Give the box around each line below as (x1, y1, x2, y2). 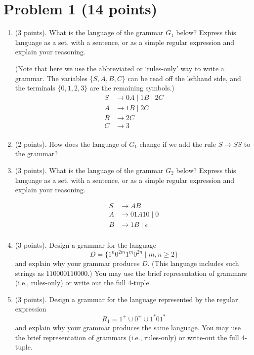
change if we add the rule (139, 138, 216, 149)
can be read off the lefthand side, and (127, 73, 241, 83)
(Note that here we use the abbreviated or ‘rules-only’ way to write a (15, 63, 224, 73)
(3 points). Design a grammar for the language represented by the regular (15, 294, 238, 304)
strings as (15, 267, 44, 278)
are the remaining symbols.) (89, 83, 174, 93)
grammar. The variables (15, 73, 87, 83)
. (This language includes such (147, 258, 239, 268)
